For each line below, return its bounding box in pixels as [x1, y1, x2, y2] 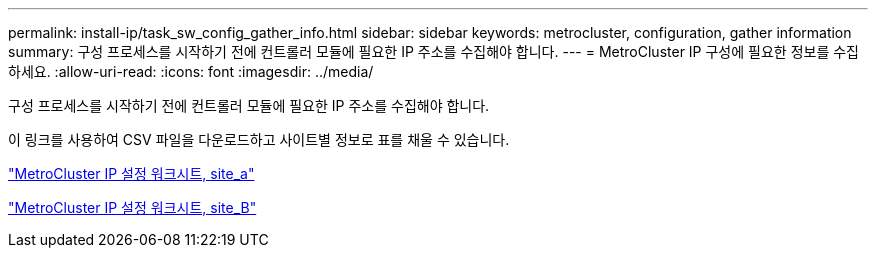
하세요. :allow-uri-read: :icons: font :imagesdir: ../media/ [8, 63, 374, 80]
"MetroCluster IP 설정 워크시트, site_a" [8, 165, 255, 182]
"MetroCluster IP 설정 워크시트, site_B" [8, 199, 257, 216]
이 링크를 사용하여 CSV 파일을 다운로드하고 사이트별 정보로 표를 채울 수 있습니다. [8, 131, 510, 148]
